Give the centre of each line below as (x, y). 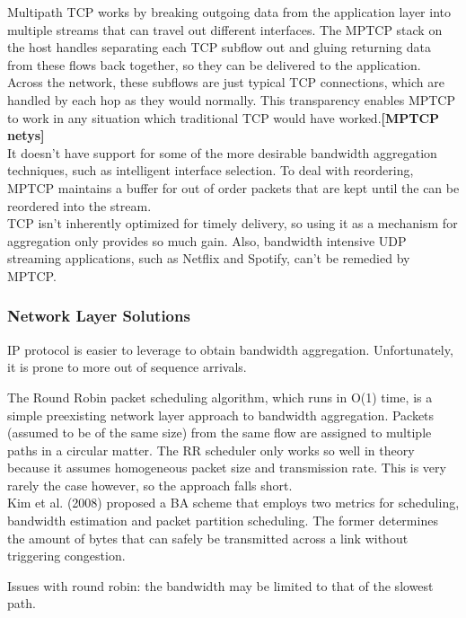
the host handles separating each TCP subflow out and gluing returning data (219, 47)
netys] (26, 135)
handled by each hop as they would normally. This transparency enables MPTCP (232, 99)
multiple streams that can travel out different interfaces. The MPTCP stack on (225, 29)
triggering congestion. (66, 556)
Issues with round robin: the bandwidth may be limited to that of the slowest (220, 585)
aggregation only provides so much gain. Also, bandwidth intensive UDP (207, 240)
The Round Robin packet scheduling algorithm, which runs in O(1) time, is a (220, 397)
